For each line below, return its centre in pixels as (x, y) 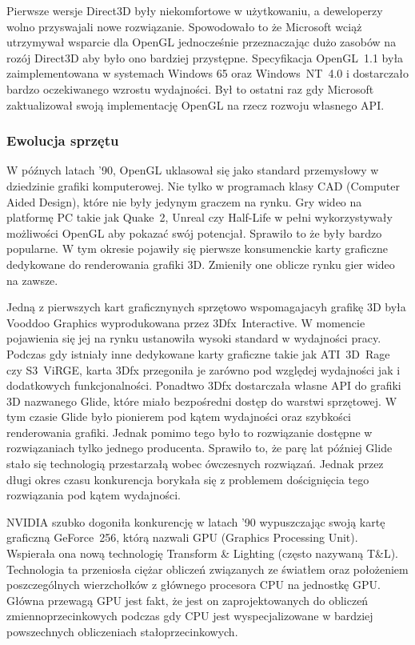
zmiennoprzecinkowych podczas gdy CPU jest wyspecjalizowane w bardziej (190, 616)
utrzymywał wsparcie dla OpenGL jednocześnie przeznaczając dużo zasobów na (202, 42)
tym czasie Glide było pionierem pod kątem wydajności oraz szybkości (179, 417)
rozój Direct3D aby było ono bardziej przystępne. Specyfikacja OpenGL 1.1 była (205, 57)
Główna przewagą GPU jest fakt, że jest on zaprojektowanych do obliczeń (188, 600)
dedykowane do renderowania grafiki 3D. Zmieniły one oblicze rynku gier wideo (201, 264)
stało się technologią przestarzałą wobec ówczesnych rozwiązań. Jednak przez (195, 464)
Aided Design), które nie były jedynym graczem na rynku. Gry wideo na (184, 201)
